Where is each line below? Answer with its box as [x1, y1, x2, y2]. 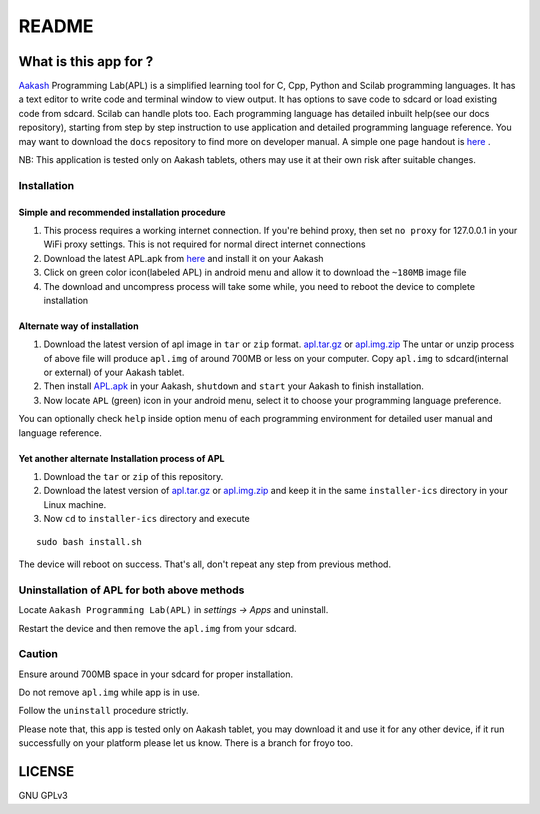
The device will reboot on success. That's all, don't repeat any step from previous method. [18, 558, 392, 570]
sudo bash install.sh [36, 536, 142, 547]
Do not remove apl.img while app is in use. [18, 686, 200, 699]
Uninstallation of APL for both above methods [18, 583, 245, 597]
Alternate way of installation [18, 320, 139, 332]
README [18, 15, 94, 37]
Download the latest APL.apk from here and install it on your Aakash [43, 252, 324, 264]
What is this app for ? [18, 53, 154, 70]
